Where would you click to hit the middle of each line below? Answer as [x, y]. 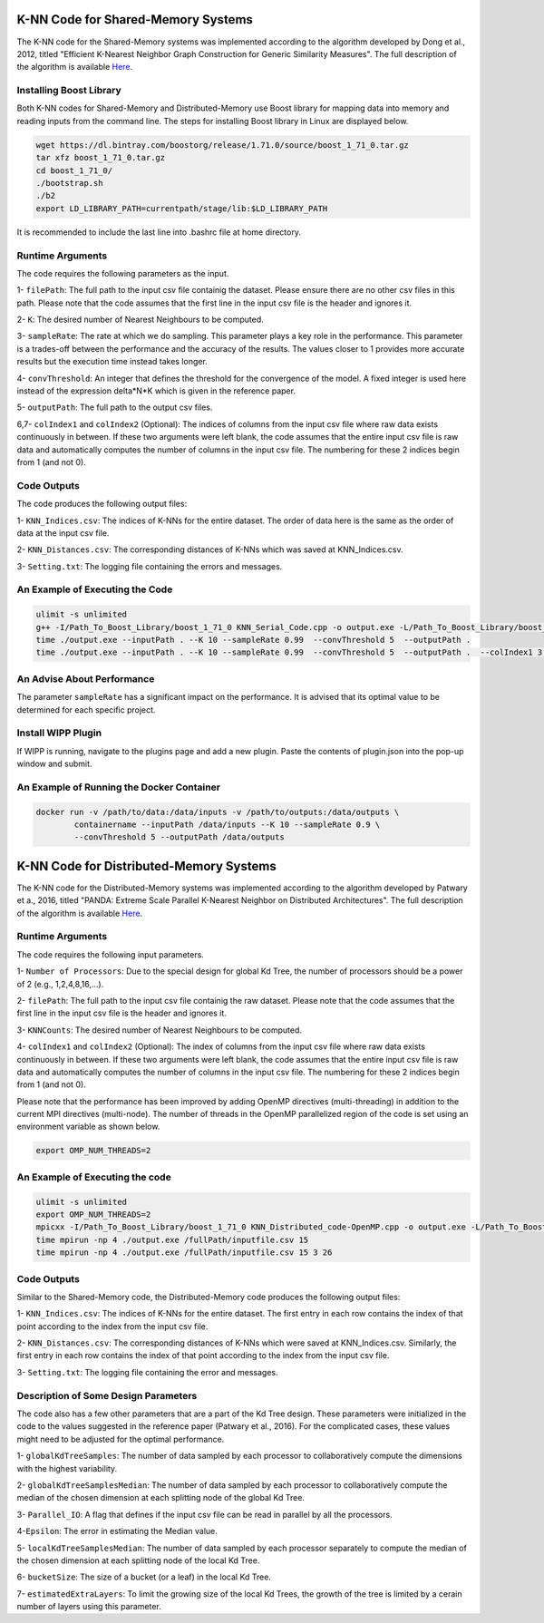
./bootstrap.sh [69, 183]
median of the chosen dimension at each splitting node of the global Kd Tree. [161, 1498]
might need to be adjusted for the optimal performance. [121, 1439]
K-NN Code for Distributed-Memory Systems [146, 866]
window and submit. [54, 764]
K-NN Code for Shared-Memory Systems [135, 19]
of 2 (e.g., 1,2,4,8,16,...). [60, 984]
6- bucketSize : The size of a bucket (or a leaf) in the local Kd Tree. [144, 1577]
